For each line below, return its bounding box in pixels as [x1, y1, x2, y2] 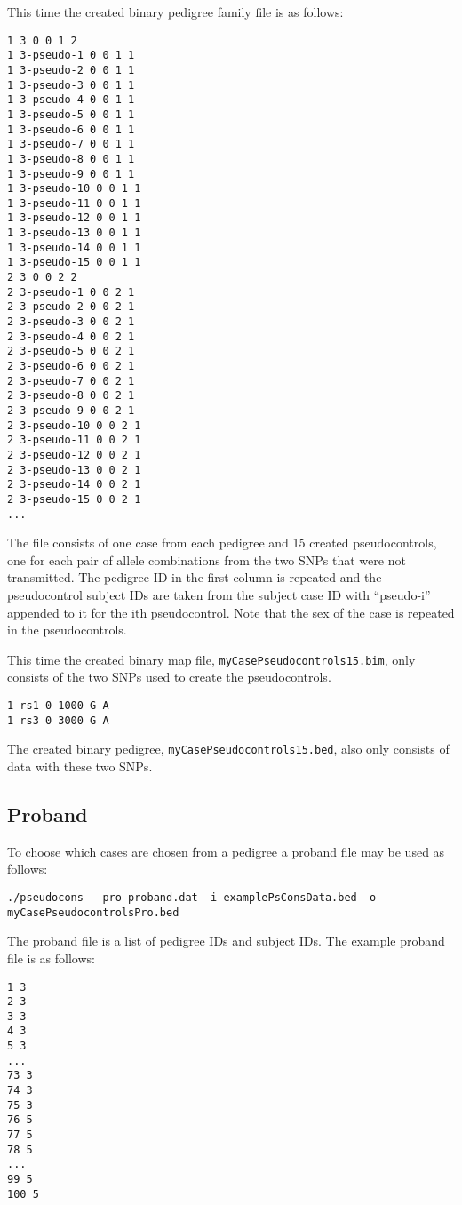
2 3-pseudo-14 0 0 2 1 [7, 478, 141, 491]
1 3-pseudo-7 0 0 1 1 [7, 138, 135, 151]
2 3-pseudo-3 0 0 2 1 [7, 315, 135, 329]
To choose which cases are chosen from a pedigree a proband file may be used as [7, 842, 445, 860]
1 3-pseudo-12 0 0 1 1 [7, 211, 141, 225]
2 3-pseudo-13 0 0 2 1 [7, 463, 141, 476]
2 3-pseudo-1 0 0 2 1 [7, 285, 135, 299]
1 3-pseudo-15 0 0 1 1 [7, 256, 141, 269]
